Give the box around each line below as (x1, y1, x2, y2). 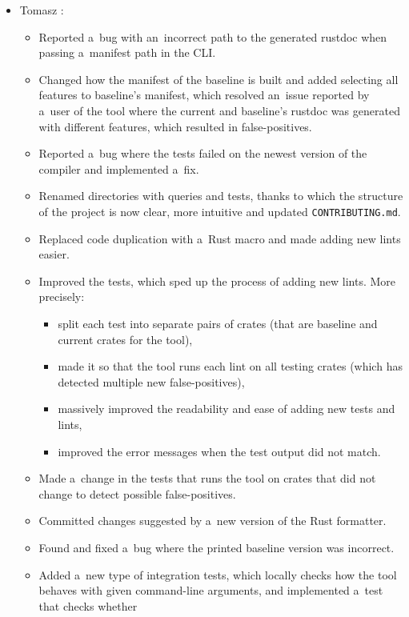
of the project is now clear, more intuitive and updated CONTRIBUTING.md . (38, 202, 401, 219)
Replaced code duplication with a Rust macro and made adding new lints (38, 230, 401, 246)
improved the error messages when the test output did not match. (58, 443, 381, 459)
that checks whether (38, 597, 138, 614)
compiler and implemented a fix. (38, 160, 199, 177)
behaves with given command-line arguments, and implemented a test (38, 582, 383, 599)
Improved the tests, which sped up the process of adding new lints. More (38, 272, 396, 289)
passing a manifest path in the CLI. (38, 44, 216, 61)
